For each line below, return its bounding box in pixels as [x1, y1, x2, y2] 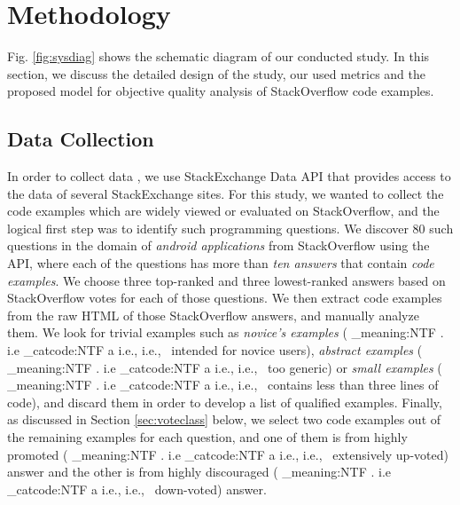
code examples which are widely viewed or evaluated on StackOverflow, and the [7, 201, 440, 220]
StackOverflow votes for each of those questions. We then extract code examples [7, 288, 442, 307]
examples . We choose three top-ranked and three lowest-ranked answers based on [7, 271, 446, 289]
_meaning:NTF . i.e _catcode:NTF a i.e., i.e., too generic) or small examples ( [7, 358, 442, 376]
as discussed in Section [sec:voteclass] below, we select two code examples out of [7, 410, 441, 429]
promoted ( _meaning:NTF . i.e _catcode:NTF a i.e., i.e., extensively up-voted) [7, 445, 448, 463]
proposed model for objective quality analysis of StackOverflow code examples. [7, 82, 434, 100]
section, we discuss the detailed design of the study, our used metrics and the [7, 64, 425, 83]
